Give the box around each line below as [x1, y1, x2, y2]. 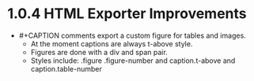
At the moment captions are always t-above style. [30, 39, 193, 48]
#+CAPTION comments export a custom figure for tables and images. [18, 31, 246, 40]
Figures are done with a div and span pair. [30, 47, 168, 57]
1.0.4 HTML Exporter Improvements [7, 5, 247, 23]
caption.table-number [30, 64, 102, 73]
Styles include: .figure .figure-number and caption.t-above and [30, 56, 236, 65]
